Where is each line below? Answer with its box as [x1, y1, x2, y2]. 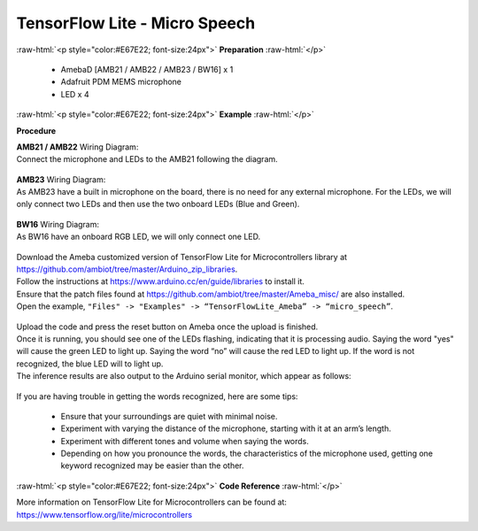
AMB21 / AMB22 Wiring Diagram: [16, 142, 139, 152]
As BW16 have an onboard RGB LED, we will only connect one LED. [16, 231, 261, 242]
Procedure [16, 125, 57, 136]
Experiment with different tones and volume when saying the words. [60, 435, 310, 446]
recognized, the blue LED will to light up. [16, 358, 164, 369]
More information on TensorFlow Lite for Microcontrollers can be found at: [16, 496, 288, 508]
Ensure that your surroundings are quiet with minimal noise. [60, 411, 278, 421]
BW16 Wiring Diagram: [16, 219, 100, 229]
